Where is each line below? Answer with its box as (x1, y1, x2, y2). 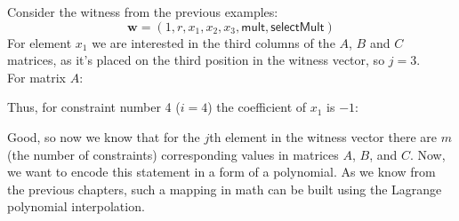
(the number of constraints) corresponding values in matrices (7, 145, 339, 163)
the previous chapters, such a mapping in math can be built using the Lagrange (7, 179, 442, 198)
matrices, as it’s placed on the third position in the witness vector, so (7, 51, 385, 69)
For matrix (7, 67, 67, 86)
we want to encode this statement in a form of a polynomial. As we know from (7, 162, 436, 181)
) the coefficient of (207, 98, 307, 116)
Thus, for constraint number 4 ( (7, 98, 181, 116)
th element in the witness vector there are (209, 127, 437, 146)
